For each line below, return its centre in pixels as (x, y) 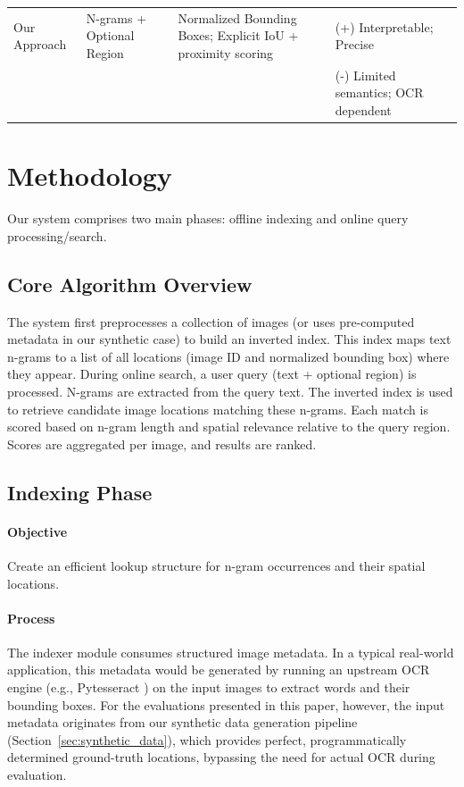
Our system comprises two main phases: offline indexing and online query (208, 218)
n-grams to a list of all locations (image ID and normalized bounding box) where (228, 356)
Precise (354, 44)
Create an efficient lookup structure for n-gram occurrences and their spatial (216, 565)
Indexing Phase (80, 492)
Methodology (90, 176)
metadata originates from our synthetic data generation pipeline (182, 722)
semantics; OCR (379, 92)
